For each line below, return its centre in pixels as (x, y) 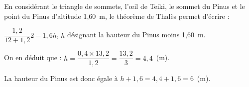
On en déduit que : (33, 57)
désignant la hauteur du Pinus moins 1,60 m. (136, 35)
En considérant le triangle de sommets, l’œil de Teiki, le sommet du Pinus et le (124, 6)
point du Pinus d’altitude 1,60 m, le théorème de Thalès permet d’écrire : (117, 16)
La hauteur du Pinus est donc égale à (61, 78)
